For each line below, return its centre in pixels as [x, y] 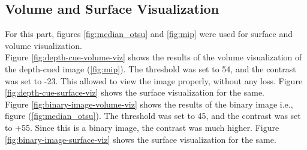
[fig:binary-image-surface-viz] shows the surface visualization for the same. [141, 139]
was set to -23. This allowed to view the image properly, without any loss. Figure [154, 80]
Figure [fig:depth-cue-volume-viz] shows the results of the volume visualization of [153, 57]
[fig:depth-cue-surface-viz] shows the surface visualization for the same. [135, 92]
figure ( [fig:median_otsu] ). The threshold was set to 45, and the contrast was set [153, 116]
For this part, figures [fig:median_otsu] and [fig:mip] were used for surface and [149, 34]
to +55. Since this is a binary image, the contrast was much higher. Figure [142, 127]
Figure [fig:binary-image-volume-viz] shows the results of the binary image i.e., [149, 104]
